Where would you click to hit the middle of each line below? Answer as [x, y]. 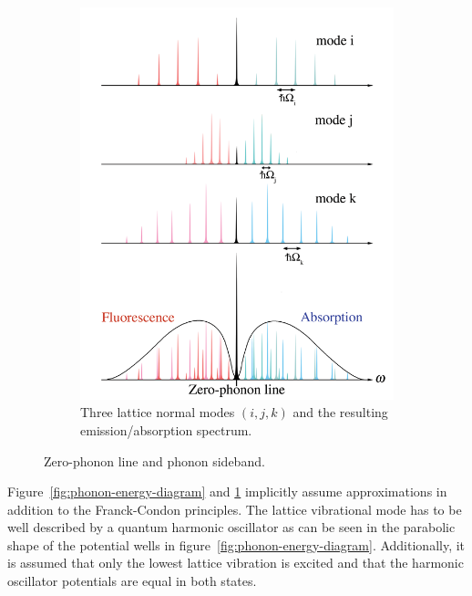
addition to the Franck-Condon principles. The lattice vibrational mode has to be [235, 509]
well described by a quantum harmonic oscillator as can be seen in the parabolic [231, 527]
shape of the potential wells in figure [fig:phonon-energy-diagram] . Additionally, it [236, 544]
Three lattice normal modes [158, 412]
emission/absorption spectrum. [166, 429]
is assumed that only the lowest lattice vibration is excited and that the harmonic [236, 563]
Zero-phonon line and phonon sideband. [154, 460]
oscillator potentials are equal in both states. [132, 581]
